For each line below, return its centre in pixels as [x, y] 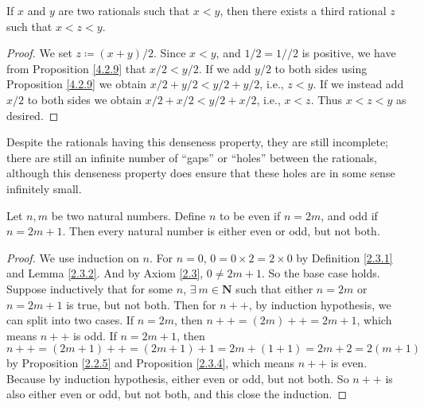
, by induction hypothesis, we [320, 304]
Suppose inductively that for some [90, 288]
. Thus [326, 99]
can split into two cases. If [70, 320]
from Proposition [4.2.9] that [76, 68]
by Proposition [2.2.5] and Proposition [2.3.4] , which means [151, 363]
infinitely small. [44, 188]
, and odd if [349, 215]
